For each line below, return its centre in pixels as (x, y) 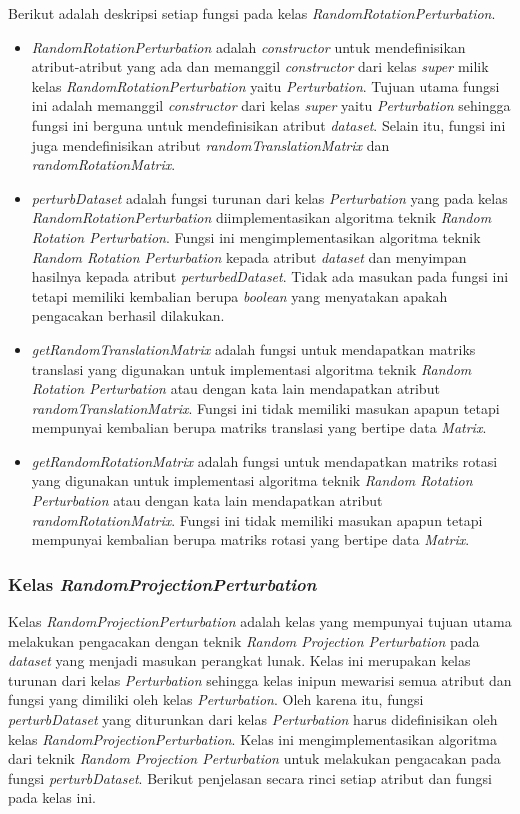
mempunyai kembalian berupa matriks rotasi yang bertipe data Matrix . (250, 539)
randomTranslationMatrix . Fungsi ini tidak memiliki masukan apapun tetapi (265, 407)
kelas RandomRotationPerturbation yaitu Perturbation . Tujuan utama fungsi (265, 85)
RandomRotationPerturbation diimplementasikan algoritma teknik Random (261, 217)
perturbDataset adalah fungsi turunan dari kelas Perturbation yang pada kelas (269, 197)
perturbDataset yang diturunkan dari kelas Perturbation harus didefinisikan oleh (253, 719)
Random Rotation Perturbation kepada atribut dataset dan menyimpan (249, 256)
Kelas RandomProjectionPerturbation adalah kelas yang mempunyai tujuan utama (260, 621)
